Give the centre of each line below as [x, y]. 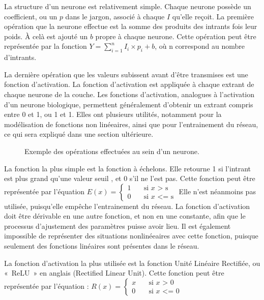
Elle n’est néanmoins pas [217, 191]
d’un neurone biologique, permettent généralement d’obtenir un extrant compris [129, 104]
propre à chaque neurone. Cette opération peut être [176, 36]
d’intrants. [20, 57]
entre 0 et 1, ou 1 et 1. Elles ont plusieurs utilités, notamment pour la [113, 114]
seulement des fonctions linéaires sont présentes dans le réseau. [102, 246]
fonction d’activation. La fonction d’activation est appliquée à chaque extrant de [129, 84]
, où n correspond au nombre [200, 46]
